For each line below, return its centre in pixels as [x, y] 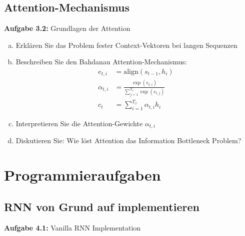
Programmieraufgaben [82, 175]
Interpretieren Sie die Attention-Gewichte [79, 123]
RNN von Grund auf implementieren [102, 206]
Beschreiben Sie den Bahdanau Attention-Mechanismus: [101, 62]
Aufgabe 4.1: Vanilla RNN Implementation [72, 227]
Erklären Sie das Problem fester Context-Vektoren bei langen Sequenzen [126, 45]
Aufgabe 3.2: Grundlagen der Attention [67, 28]
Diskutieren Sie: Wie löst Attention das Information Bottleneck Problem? [128, 140]
